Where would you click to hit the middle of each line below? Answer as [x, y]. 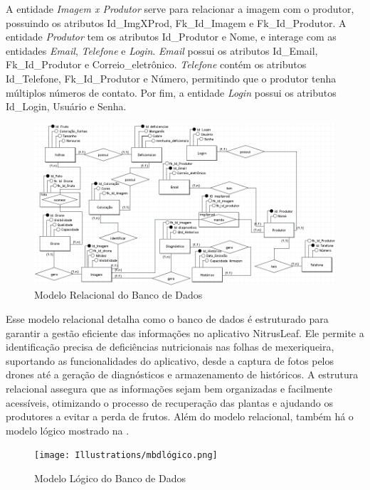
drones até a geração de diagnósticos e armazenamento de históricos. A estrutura [182, 374]
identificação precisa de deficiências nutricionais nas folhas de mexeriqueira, [170, 347]
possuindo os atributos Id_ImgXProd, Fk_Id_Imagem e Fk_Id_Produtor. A [176, 22]
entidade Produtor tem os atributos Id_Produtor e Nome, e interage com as [171, 37]
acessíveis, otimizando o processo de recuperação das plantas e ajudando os [169, 402]
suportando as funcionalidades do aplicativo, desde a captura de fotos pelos [170, 360]
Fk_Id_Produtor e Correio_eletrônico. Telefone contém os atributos [156, 64]
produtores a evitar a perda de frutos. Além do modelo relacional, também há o [180, 416]
